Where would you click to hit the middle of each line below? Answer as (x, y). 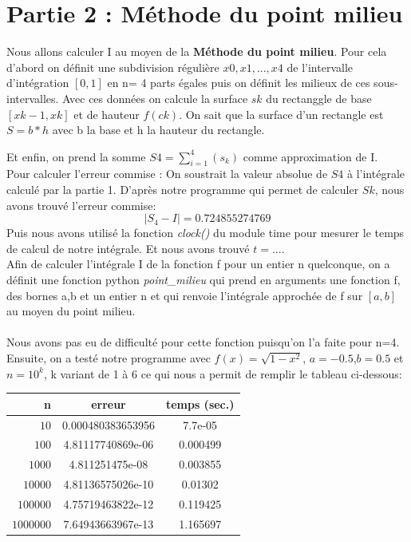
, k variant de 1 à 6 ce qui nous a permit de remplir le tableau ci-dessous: (223, 373)
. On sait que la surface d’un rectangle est (281, 114)
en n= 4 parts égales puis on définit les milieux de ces (239, 83)
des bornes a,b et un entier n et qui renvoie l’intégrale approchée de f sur (185, 295)
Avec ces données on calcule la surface (155, 98)
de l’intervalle (320, 67)
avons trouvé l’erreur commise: (81, 205)
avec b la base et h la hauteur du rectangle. (158, 130)
